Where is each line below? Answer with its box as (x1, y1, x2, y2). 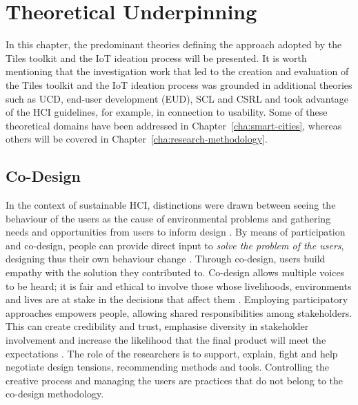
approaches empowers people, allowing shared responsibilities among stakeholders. (6, 305, 352, 320)
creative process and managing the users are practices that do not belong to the (6, 373, 343, 387)
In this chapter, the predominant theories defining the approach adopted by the (6, 37, 342, 52)
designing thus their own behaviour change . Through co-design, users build (6, 251, 326, 266)
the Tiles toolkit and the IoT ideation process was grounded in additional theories (6, 77, 352, 92)
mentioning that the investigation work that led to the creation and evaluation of (6, 64, 349, 79)
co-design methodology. (6, 386, 104, 401)
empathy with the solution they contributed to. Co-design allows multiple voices (6, 265, 345, 280)
